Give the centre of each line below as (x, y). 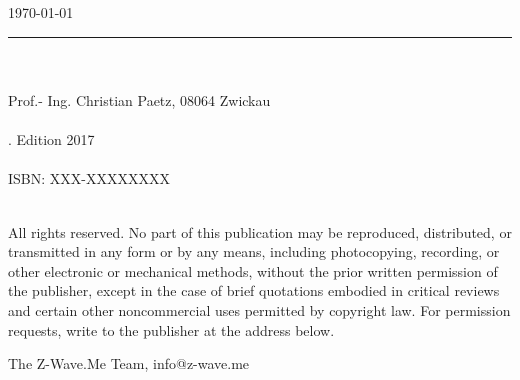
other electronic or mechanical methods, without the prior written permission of (253, 270)
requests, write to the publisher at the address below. (171, 329)
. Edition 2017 (51, 139)
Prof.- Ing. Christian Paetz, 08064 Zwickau (139, 99)
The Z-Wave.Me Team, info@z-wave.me (129, 363)
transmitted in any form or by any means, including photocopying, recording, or (254, 251)
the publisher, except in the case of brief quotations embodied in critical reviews (254, 290)
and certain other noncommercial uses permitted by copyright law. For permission (259, 309)
